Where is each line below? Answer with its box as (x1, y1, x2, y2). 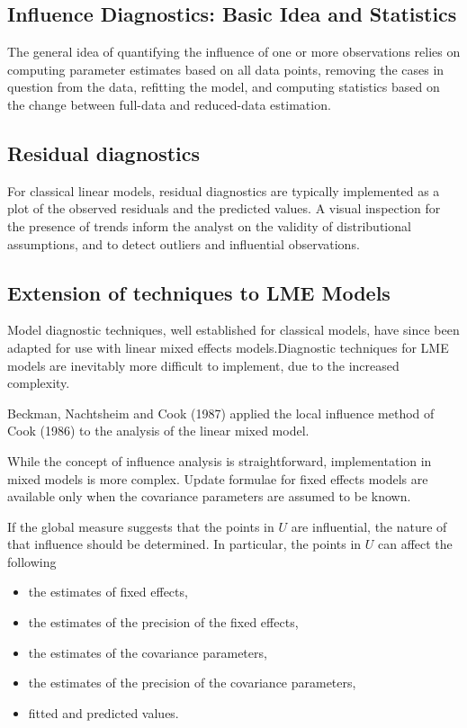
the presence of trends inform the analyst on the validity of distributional (7, 216, 411, 235)
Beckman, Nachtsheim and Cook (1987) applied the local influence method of (7, 403, 435, 422)
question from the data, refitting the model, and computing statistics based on (7, 77, 440, 96)
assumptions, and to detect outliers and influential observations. (7, 234, 360, 253)
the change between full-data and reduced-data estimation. (7, 94, 331, 113)
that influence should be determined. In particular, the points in (7, 535, 362, 553)
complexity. (7, 373, 70, 392)
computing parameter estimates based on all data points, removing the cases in (7, 59, 445, 78)
